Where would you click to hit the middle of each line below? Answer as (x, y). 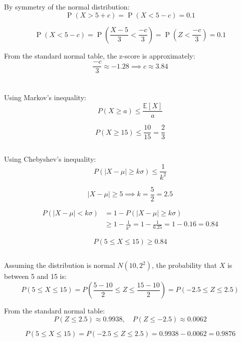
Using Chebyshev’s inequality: (50, 158)
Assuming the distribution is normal (60, 265)
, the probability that (184, 265)
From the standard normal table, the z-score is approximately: (100, 55)
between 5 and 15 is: (35, 276)
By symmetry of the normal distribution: (67, 7)
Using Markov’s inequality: (45, 97)
